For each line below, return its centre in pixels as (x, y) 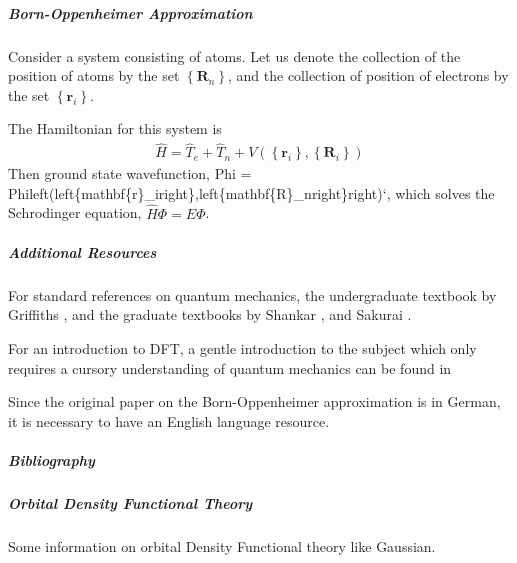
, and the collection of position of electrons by (368, 75)
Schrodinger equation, (75, 212)
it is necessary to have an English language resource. (169, 420)
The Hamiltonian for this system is (115, 128)
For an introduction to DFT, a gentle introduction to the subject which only (242, 347)
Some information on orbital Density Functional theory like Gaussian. (222, 545)
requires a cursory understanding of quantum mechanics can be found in (230, 367)
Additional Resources (82, 251)
